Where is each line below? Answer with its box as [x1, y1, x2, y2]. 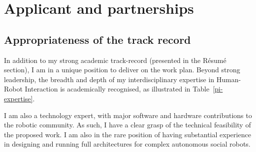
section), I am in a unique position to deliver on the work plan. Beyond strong [4, 64, 240, 75]
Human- [216, 74, 241, 84]
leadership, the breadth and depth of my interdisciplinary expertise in [4, 74, 215, 84]
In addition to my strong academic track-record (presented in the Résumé [4, 55, 226, 65]
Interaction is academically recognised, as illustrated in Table [25, 84, 210, 94]
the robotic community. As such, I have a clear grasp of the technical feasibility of [4, 120, 251, 130]
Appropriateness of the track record [4, 31, 191, 47]
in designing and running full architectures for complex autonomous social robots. [4, 139, 251, 149]
